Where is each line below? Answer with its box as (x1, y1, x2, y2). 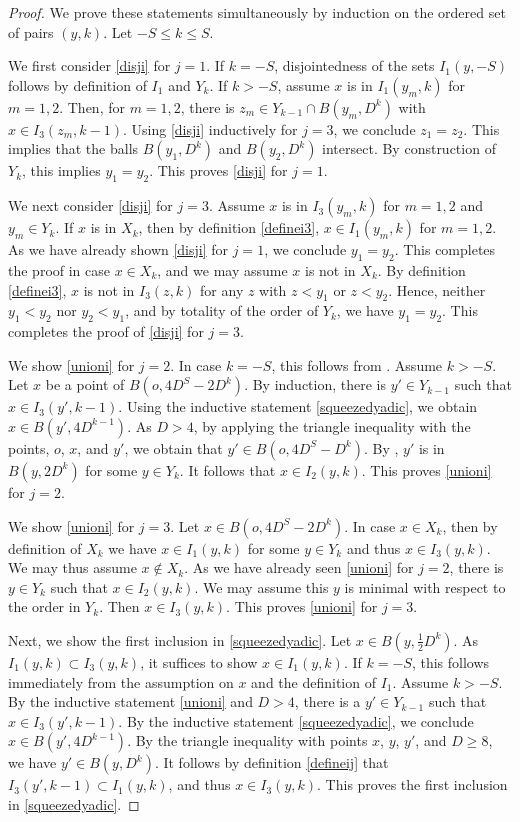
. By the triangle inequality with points (127, 730, 368, 751)
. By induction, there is (244, 374, 387, 395)
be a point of (45, 374, 125, 395)
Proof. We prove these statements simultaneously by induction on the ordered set (8, 2, 506, 22)
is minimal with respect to (344, 576, 506, 597)
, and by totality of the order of (125, 300, 319, 321)
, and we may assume (157, 259, 288, 280)
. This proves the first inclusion (317, 774, 508, 795)
